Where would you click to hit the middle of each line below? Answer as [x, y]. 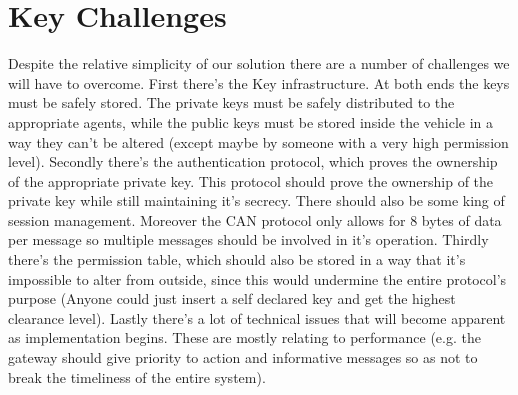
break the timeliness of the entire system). [137, 376]
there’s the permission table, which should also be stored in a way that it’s [237, 259]
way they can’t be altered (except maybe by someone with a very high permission [258, 141]
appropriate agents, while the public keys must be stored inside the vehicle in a [251, 121]
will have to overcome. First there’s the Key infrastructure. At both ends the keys [259, 82]
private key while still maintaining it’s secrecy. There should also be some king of [256, 200]
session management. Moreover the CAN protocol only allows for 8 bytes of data [255, 219]
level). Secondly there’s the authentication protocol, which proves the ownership [253, 161]
